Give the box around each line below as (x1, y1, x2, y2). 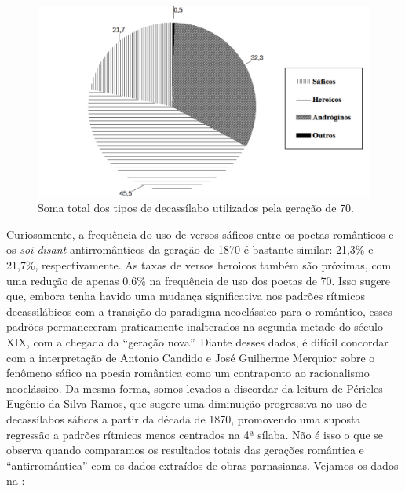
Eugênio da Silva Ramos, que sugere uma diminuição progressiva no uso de (6, 395, 367, 412)
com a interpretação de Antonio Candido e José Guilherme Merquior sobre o (6, 349, 375, 365)
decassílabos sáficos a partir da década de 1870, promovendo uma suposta (6, 410, 361, 427)
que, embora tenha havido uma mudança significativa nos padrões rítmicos (6, 288, 365, 304)
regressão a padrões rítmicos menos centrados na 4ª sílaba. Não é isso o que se (6, 426, 384, 442)
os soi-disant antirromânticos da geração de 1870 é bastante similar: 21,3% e (6, 241, 374, 258)
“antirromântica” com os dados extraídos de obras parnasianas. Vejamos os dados (6, 456, 399, 473)
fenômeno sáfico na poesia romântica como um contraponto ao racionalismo (6, 365, 370, 381)
